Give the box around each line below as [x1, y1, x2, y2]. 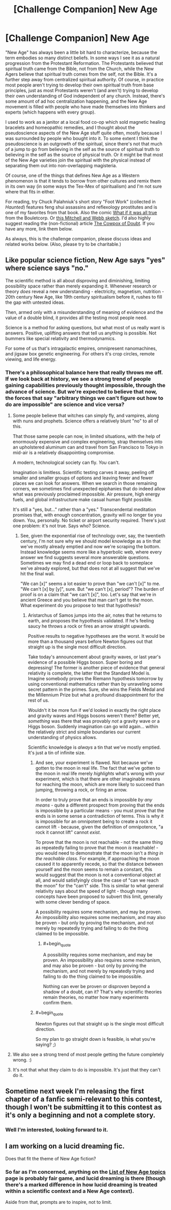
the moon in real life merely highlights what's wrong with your [35, 771, 165, 777]
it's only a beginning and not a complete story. [5, 1111, 156, 1119]
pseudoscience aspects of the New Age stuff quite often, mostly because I [5, 129, 162, 136]
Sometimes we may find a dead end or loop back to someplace [20, 560, 153, 566]
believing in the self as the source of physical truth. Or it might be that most [5, 151, 163, 158]
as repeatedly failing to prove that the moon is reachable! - [35, 845, 159, 851]
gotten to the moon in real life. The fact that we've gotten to [35, 765, 160, 771]
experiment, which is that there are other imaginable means [35, 776, 160, 782]
